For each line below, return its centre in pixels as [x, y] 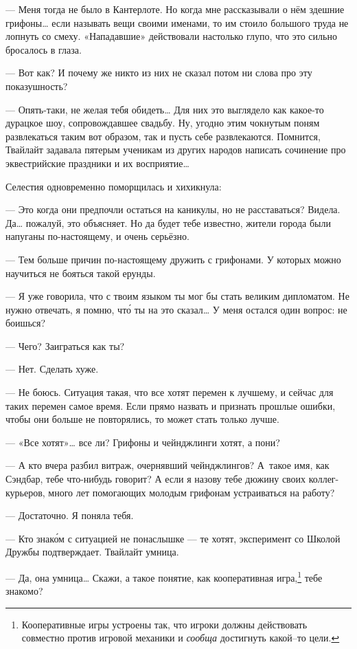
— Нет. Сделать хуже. [52, 369]
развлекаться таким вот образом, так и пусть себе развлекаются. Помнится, [163, 136]
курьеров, [25, 492]
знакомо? [24, 591]
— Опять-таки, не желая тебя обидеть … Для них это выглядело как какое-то [165, 109]
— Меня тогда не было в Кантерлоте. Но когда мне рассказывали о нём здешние [175, 9]
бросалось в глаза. [44, 49]
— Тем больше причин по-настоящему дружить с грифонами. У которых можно [173, 259]
